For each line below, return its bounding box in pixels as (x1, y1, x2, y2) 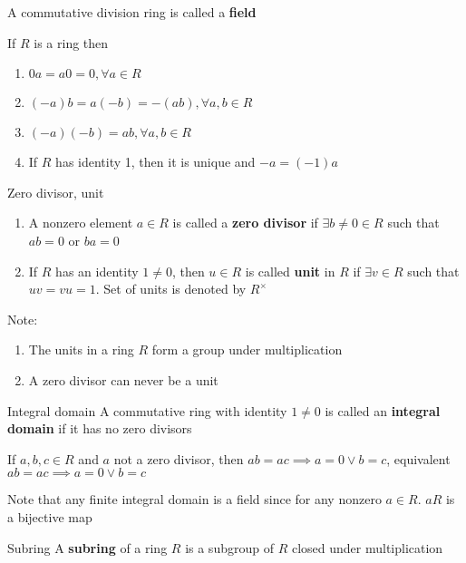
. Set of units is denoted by (95, 279, 247, 298)
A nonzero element (28, 213, 133, 232)
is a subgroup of (185, 538, 274, 557)
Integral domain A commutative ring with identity (7, 401, 287, 420)
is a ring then (34, 33, 109, 52)
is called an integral (325, 401, 441, 420)
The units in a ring (28, 340, 134, 359)
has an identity (55, 261, 139, 280)
